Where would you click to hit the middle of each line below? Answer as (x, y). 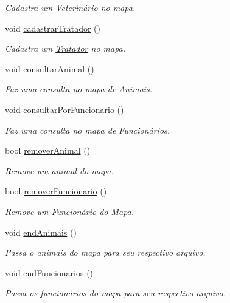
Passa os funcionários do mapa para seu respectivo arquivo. (116, 293)
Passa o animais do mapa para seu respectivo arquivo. (105, 252)
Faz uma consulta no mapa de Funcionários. (88, 130)
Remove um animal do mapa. (59, 170)
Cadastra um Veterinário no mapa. (70, 7)
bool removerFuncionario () (56, 191)
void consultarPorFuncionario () (64, 109)
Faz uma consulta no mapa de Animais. (79, 89)
